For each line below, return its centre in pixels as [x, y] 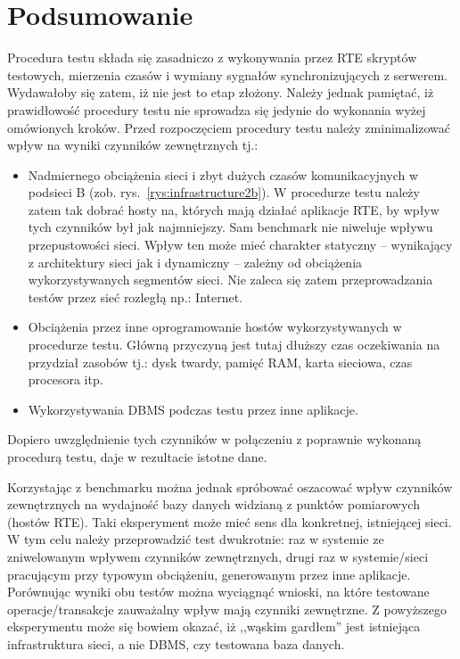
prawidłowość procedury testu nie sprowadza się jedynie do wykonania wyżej [217, 109]
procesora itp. [66, 379]
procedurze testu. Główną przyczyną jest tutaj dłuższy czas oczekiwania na [234, 345]
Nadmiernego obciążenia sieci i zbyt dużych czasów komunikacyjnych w [223, 174]
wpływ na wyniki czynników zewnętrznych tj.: [133, 145]
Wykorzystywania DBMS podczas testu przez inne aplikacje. [193, 409]
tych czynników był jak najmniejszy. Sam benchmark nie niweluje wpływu [230, 227]
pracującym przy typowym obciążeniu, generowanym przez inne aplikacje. [209, 574]
